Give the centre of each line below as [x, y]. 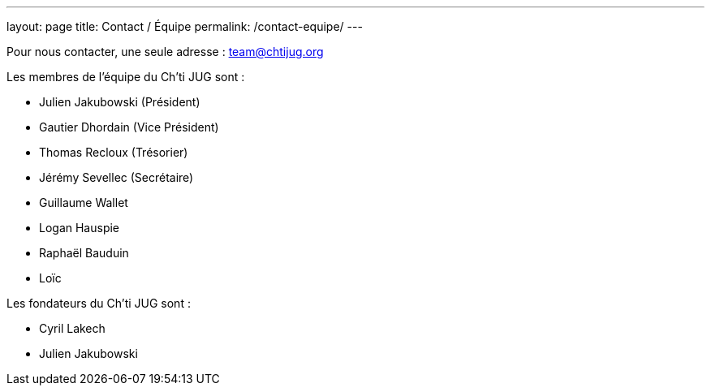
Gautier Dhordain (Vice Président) [129, 127]
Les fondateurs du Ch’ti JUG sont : [99, 303]
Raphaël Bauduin [84, 253]
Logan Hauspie [80, 228]
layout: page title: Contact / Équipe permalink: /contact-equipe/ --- [185, 26]
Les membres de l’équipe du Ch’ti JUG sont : [126, 77]
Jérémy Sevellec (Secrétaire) [116, 177]
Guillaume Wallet [84, 202]
